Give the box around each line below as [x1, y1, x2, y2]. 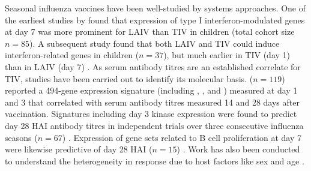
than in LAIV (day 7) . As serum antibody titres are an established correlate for [5, 60, 301, 73]
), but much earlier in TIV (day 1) [163, 49, 291, 61]
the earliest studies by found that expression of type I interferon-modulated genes [5, 13, 305, 26]
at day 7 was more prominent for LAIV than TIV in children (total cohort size [5, 25, 295, 38]
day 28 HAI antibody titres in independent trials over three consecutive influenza [5, 119, 304, 131]
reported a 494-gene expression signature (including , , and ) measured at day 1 [5, 84, 298, 97]
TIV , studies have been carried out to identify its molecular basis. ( [5, 72, 253, 85]
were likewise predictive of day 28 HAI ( [5, 143, 152, 155]
